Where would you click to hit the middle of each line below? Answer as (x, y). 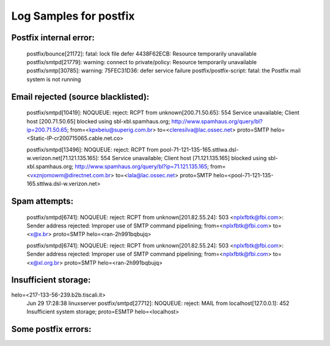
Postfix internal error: (53, 38)
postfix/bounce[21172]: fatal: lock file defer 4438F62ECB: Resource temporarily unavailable (141, 53)
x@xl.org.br (45, 262)
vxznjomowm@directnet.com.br (71, 175)
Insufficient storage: (51, 280)
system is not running (54, 79)
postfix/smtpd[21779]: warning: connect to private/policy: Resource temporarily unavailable (141, 62)
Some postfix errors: (51, 329)
